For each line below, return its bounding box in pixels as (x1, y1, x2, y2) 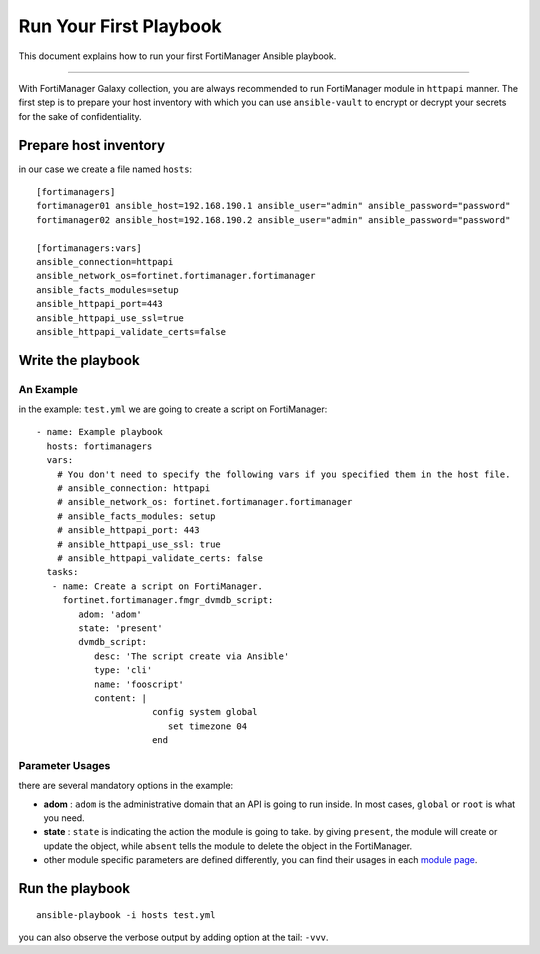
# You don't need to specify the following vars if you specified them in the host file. (56, 468, 511, 480)
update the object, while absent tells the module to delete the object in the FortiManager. (43, 840, 413, 852)
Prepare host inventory (18, 136, 165, 154)
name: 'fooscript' (93, 678, 185, 690)
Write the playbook (18, 351, 140, 369)
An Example (18, 382, 79, 396)
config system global (151, 706, 259, 718)
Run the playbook (18, 880, 130, 897)
